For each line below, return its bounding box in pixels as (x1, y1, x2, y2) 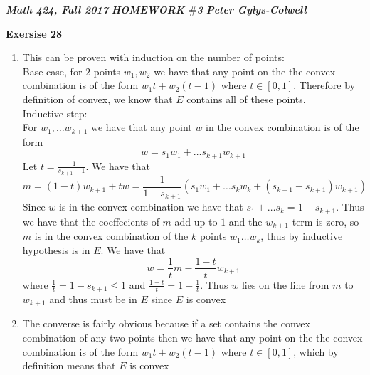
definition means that (22, 358, 116, 373)
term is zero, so (292, 213, 359, 228)
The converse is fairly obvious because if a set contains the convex (22, 316, 310, 331)
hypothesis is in (22, 242, 90, 257)
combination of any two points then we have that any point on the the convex (22, 330, 363, 345)
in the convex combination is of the (206, 120, 359, 134)
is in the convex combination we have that (59, 199, 243, 214)
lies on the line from (241, 277, 329, 292)
